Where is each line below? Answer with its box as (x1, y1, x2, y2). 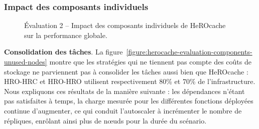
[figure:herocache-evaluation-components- (126, 46, 252, 57)
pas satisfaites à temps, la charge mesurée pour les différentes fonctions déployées (4, 95, 253, 106)
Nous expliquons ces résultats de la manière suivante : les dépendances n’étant (4, 85, 245, 96)
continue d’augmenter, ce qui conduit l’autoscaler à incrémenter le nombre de (4, 105, 242, 115)
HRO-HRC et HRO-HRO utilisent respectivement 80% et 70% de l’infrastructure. (4, 76, 255, 86)
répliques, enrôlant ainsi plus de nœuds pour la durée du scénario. (4, 115, 207, 125)
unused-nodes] (4, 56, 47, 66)
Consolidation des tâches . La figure (4, 46, 123, 57)
